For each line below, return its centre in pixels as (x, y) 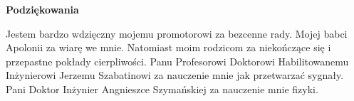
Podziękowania (42, 9)
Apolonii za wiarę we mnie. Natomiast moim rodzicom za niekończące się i (168, 47)
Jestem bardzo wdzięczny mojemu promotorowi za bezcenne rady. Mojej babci (177, 33)
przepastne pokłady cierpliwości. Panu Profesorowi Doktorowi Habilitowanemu (177, 61)
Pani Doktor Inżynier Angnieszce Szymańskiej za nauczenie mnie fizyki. (162, 89)
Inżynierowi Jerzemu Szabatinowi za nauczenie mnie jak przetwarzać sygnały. (175, 75)
